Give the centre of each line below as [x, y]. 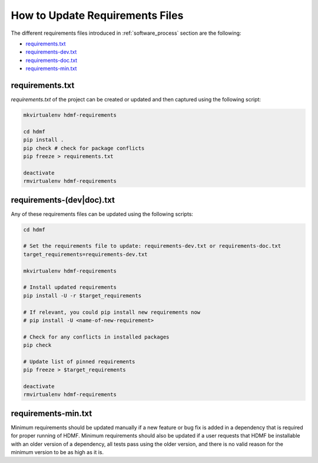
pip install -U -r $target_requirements [82, 295]
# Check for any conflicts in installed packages [96, 337]
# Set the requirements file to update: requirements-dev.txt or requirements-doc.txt [152, 246]
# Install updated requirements [70, 287]
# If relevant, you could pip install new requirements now [112, 312]
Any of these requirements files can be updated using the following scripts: [102, 214]
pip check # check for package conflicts [84, 148]
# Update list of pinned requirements [79, 362]
